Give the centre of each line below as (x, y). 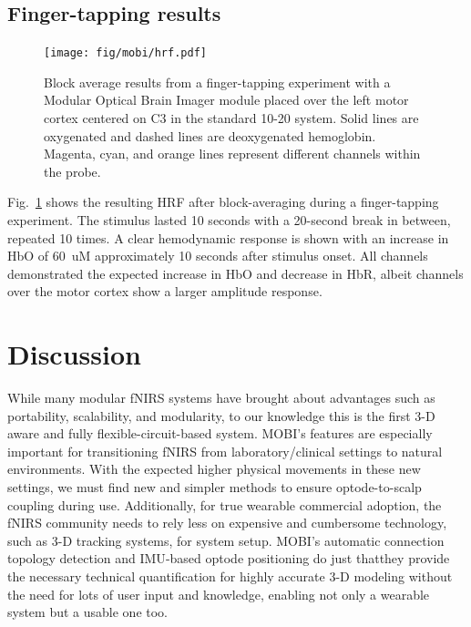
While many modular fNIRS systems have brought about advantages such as (221, 398)
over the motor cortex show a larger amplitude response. (165, 291)
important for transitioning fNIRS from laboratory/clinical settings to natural (225, 451)
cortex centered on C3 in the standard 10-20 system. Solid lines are (231, 118)
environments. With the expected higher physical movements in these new (214, 469)
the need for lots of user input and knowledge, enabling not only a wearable (219, 594)
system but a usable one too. (87, 612)
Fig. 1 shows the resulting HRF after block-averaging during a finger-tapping (223, 202)
